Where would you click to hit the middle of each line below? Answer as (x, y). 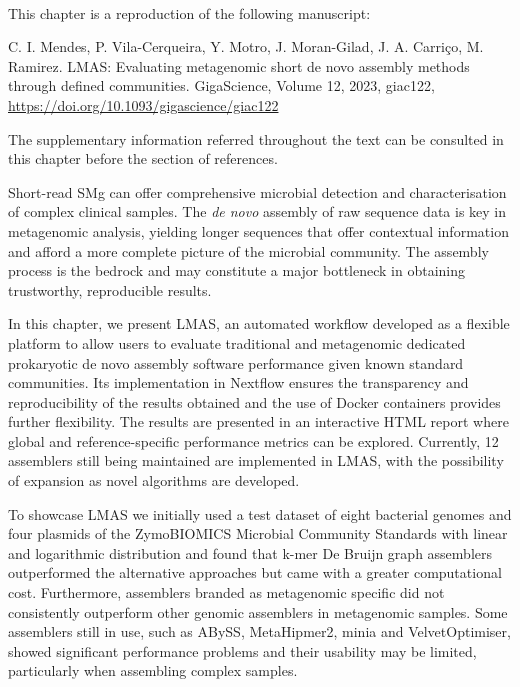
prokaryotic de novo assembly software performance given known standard (236, 362)
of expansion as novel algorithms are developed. (154, 480)
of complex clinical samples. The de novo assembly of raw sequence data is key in (257, 211)
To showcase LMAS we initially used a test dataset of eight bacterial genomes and (260, 513)
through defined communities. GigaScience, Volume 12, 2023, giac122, (221, 85)
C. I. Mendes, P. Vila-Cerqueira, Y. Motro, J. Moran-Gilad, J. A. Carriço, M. (246, 46)
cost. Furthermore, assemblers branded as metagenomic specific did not (226, 592)
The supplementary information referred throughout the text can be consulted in (256, 138)
